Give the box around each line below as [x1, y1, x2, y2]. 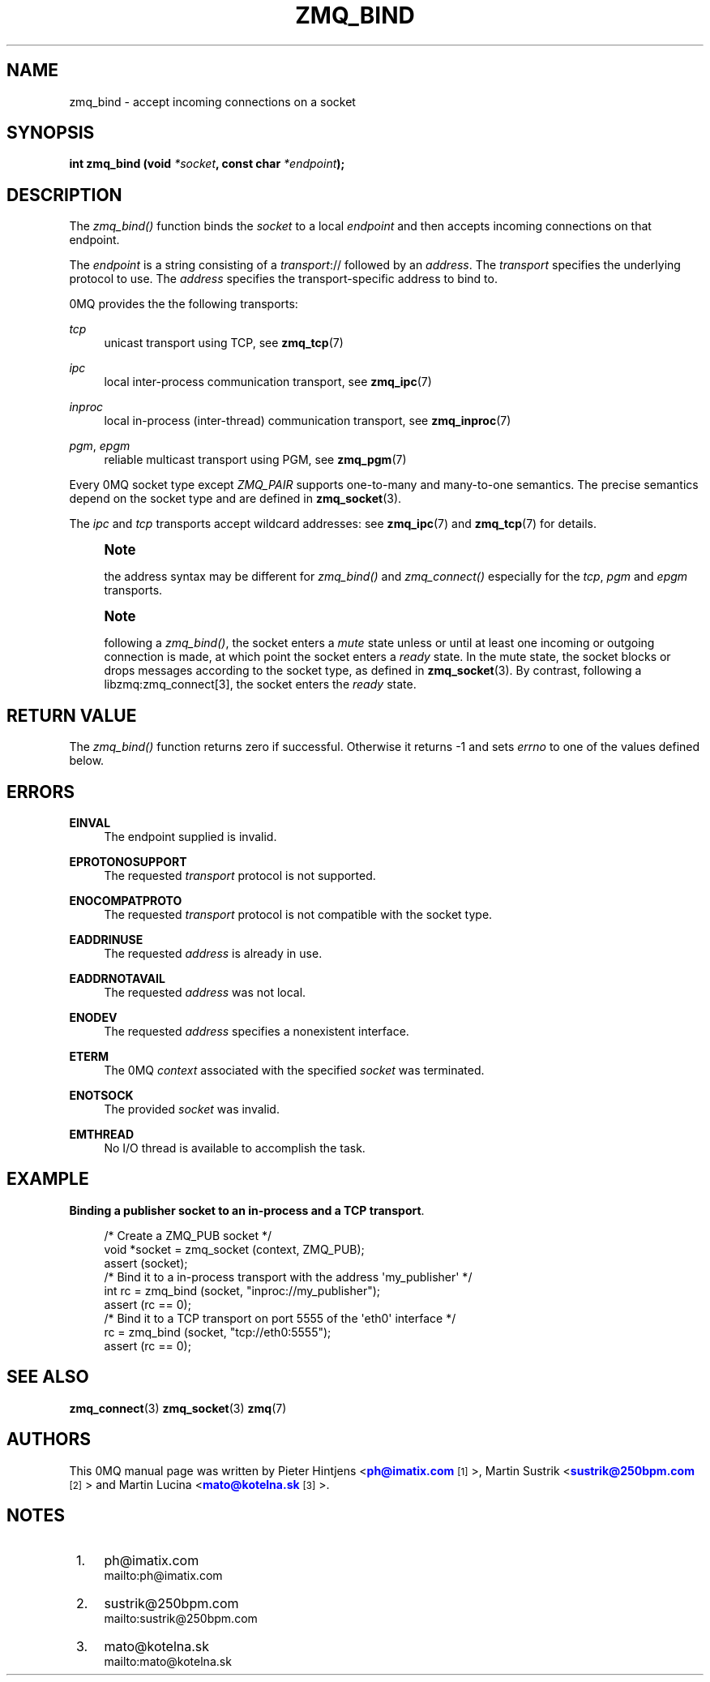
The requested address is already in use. [104, 946, 323, 960]
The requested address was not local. [104, 985, 306, 999]
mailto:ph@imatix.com [104, 1568, 223, 1583]
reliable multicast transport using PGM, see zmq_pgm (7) [104, 453, 407, 467]
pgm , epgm [69, 439, 130, 453]
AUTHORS [6, 1429, 92, 1450]
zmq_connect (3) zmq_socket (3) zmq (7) [69, 1401, 287, 1415]
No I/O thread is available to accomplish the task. [104, 1140, 366, 1155]
